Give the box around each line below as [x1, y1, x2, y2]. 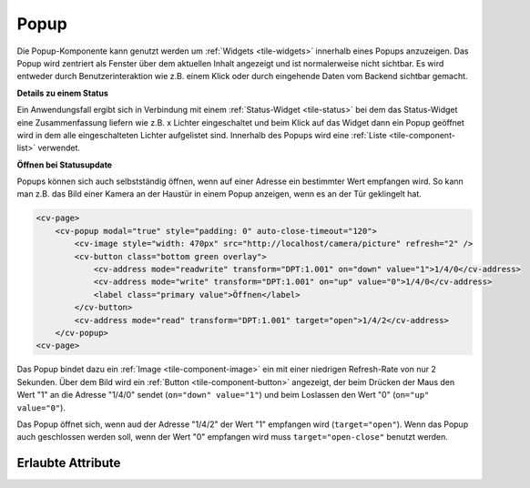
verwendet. [37, 142, 81, 154]
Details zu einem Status [16, 87, 109, 98]
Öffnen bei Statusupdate [16, 159, 113, 170]
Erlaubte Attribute [16, 455, 121, 471]
